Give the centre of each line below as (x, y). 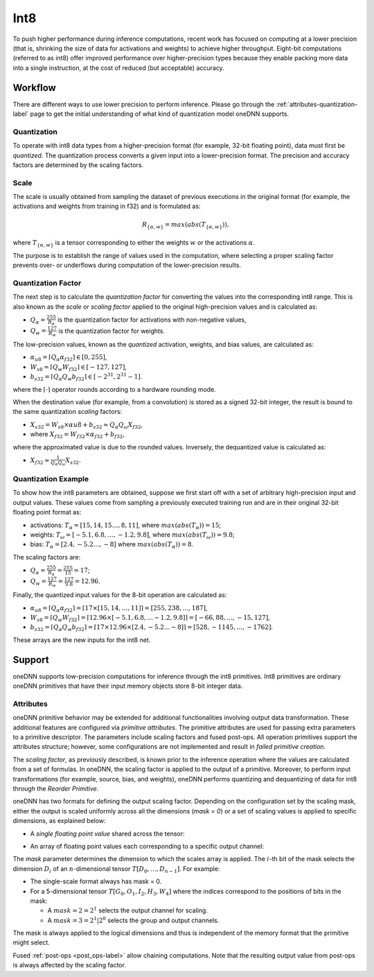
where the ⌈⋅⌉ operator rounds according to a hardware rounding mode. (114, 389)
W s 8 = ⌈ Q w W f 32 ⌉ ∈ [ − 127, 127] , (79, 368)
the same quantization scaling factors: (68, 412)
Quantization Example (51, 478)
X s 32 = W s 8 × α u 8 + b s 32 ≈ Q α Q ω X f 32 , (87, 425)
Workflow (35, 88)
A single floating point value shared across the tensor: (107, 833)
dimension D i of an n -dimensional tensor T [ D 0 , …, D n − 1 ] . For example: (116, 869)
